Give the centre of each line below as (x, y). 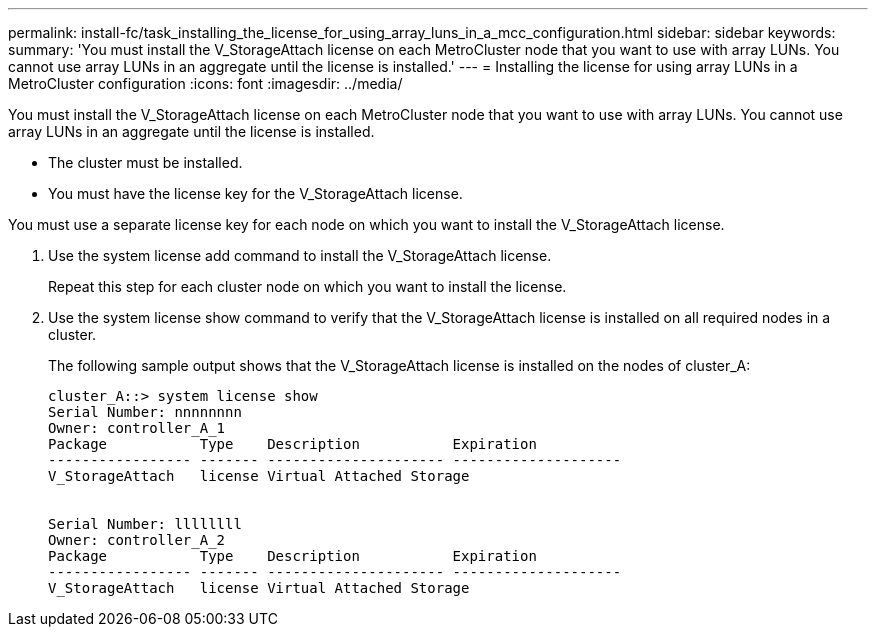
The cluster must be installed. (145, 162)
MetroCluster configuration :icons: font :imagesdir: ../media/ (205, 83)
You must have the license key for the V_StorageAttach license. (255, 193)
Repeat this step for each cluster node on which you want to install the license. (307, 286)
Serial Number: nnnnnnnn (145, 412)
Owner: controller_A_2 (137, 540)
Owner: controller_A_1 (137, 428)
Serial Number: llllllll (145, 524)
